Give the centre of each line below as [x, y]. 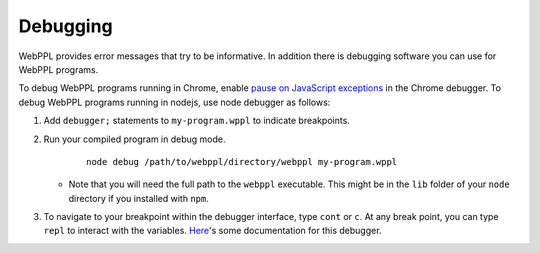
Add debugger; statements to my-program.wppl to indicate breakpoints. [196, 121]
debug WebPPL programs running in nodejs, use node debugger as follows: [174, 102]
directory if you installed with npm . [139, 198]
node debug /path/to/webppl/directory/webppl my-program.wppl [242, 161]
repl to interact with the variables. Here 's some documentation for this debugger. [212, 231]
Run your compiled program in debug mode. [134, 139]
